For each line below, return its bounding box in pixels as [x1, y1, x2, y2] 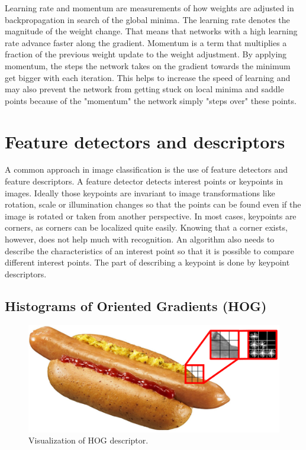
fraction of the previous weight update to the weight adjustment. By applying [5, 48, 287, 60]
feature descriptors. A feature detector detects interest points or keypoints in [5, 175, 284, 187]
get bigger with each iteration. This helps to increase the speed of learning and [5, 71, 291, 83]
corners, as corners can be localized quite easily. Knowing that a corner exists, [5, 221, 288, 234]
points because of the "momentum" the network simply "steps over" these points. [5, 94, 297, 106]
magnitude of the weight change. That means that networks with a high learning [5, 25, 298, 37]
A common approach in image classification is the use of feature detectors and [5, 163, 288, 176]
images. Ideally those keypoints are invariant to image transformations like [5, 186, 275, 199]
